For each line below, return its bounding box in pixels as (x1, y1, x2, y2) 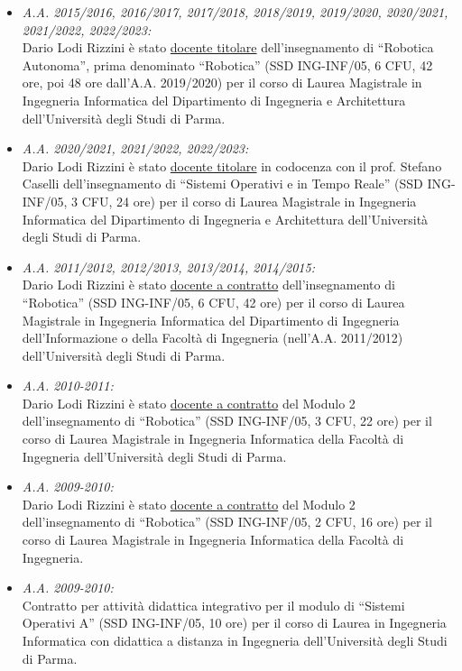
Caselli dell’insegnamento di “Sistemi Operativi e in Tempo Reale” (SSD (22, 174, 423, 193)
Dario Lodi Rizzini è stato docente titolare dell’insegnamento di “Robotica (22, 38, 434, 57)
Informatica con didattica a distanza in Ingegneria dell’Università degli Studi (22, 631, 448, 649)
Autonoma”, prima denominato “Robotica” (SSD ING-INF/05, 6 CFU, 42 (22, 55, 433, 74)
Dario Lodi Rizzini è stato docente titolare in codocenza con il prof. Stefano (22, 156, 442, 175)
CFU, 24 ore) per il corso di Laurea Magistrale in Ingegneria (81, 191, 417, 210)
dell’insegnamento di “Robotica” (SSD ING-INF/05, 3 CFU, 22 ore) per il (22, 411, 432, 430)
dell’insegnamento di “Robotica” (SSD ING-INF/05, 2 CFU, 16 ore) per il (22, 512, 432, 531)
